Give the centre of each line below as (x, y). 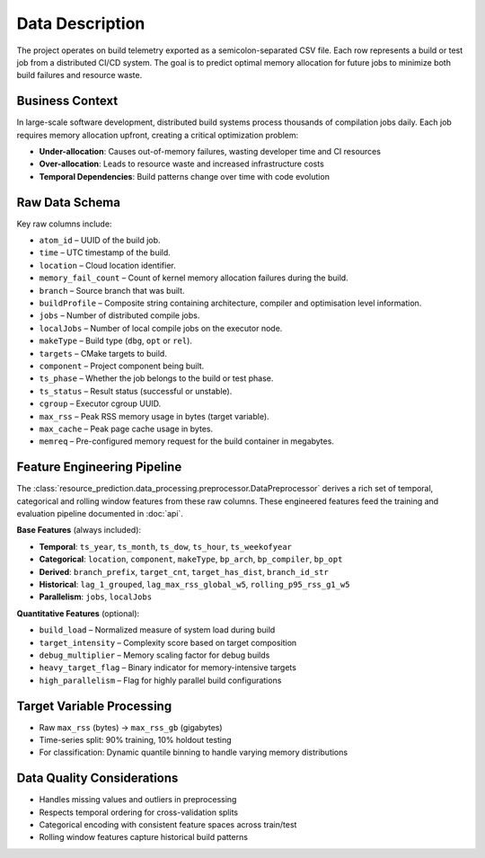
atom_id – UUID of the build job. (100, 240)
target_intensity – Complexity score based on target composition (168, 642)
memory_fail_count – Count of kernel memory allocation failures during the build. (194, 278)
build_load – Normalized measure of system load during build (157, 630)
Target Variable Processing (94, 706)
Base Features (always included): (79, 530)
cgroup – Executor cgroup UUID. (100, 403)
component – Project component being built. (122, 366)
